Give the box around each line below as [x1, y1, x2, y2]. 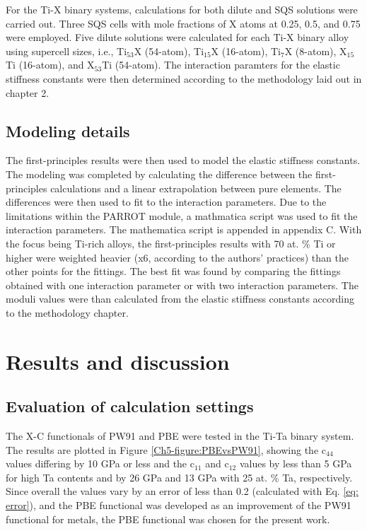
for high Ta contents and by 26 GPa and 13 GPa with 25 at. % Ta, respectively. [6, 469, 353, 484]
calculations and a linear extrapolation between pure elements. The [50, 180, 342, 195]
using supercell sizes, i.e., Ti [6, 43, 127, 58]
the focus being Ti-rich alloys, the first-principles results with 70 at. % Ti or [6, 235, 336, 250]
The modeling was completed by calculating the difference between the [6, 166, 313, 181]
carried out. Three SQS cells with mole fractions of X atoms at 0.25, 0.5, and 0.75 [6, 16, 361, 30]
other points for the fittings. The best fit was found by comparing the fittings [6, 264, 341, 279]
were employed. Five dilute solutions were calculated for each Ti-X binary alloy [6, 30, 349, 45]
